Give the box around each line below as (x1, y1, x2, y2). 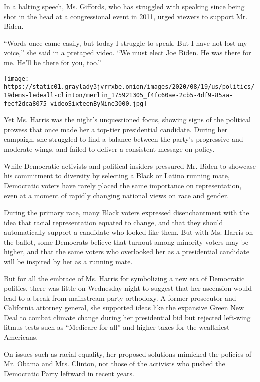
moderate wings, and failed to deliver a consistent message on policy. (4, 143, 215, 154)
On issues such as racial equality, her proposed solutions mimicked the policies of (4, 348, 252, 359)
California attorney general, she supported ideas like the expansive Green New (4, 302, 244, 313)
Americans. (4, 332, 38, 342)
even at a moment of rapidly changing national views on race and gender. (4, 190, 229, 201)
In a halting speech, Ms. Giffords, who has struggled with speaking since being (4, 1, 245, 11)
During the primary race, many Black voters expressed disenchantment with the (4, 207, 249, 217)
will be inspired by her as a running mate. (4, 256, 133, 266)
